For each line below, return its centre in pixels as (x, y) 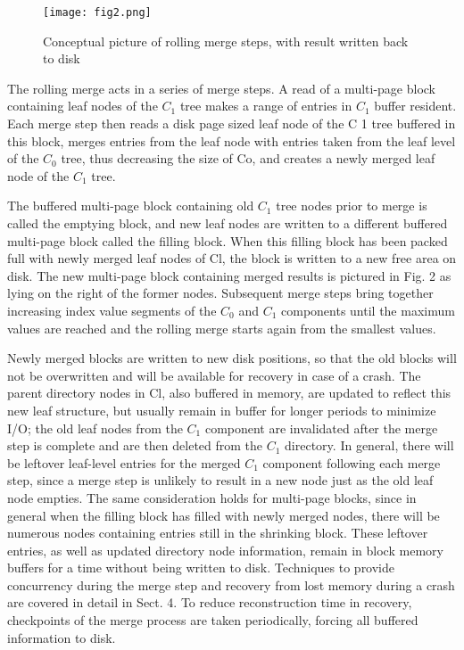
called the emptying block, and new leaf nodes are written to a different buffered (228, 223)
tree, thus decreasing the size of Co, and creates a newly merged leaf (248, 158)
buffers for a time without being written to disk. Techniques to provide (201, 568)
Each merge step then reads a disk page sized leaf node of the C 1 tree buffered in (232, 123)
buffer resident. (415, 106)
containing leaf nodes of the (83, 106)
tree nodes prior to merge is (352, 206)
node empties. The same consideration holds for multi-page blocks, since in (212, 497)
